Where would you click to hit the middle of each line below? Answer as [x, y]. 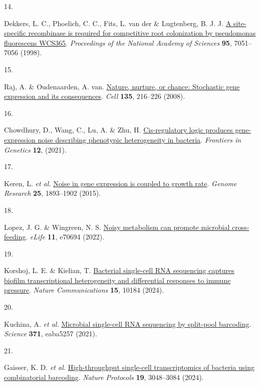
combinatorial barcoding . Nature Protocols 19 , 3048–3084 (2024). [104, 377]
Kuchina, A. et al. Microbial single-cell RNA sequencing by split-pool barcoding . [128, 324]
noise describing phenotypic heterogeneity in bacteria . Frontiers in [140, 139]
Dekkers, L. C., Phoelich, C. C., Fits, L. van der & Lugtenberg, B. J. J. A [118, 23]
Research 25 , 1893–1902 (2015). [53, 193]
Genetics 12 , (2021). [35, 149]
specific [15, 33]
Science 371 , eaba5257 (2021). [51, 334]
